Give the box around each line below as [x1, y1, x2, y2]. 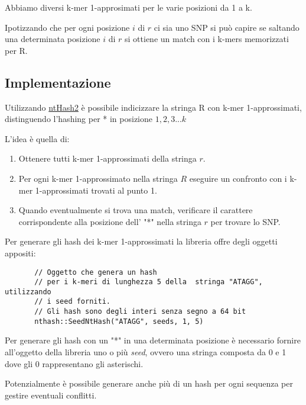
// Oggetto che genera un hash [34, 268, 157, 277]
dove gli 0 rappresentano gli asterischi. [5, 357, 144, 369]
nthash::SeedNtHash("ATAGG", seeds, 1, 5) [34, 317, 204, 326]
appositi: [5, 246, 36, 259]
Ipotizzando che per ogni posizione [5, 21, 130, 33]
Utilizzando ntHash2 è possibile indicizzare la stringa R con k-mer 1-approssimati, [5, 101, 302, 113]
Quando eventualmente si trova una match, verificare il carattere [18, 204, 253, 216]
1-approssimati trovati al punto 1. [35, 184, 157, 196]
